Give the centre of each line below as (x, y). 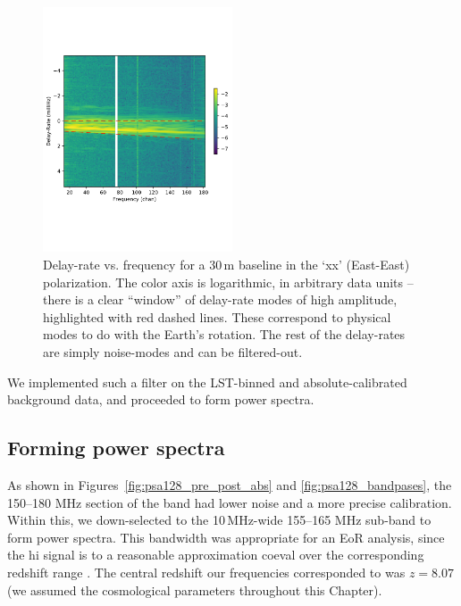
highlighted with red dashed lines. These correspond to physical (217, 316)
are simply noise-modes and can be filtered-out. (173, 352)
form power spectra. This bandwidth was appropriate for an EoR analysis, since (226, 537)
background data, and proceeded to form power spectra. (161, 399)
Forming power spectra (116, 448)
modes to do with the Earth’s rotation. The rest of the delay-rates (224, 334)
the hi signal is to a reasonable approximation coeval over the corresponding (216, 555)
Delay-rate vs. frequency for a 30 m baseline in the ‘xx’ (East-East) (226, 265)
